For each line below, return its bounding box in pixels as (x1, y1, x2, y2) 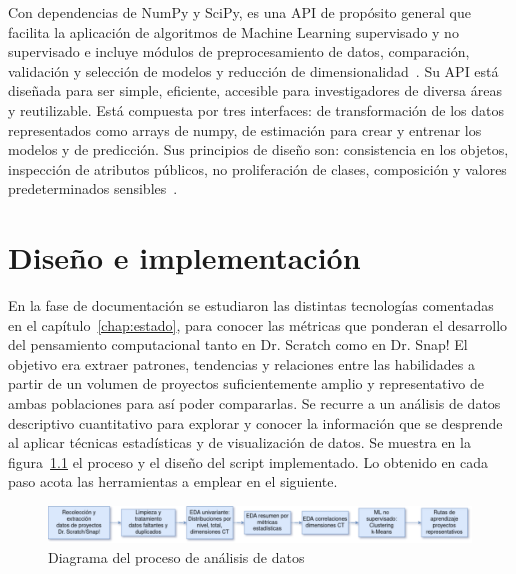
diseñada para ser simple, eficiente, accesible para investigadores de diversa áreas (8, 80, 502, 101)
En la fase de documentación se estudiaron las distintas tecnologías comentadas (8, 295, 494, 316)
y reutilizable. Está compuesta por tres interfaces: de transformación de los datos (8, 99, 505, 120)
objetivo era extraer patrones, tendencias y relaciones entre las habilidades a (8, 353, 475, 374)
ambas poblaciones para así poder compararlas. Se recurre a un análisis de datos (8, 393, 501, 414)
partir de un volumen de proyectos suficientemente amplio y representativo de (8, 373, 485, 394)
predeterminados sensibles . (8, 178, 178, 199)
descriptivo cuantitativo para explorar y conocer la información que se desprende (8, 412, 503, 433)
